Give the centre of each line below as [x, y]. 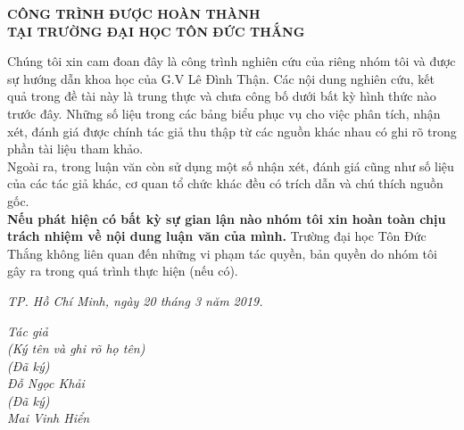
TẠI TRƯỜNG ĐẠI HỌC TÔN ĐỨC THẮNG [156, 31]
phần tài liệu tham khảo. [75, 149]
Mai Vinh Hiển [49, 418]
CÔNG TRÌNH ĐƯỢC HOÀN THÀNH [134, 13]
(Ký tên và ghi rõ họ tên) [76, 348]
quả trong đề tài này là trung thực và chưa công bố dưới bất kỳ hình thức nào [222, 96]
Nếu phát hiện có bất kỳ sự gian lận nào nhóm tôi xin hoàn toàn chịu [227, 218]
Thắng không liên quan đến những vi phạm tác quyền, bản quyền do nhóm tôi [222, 253]
